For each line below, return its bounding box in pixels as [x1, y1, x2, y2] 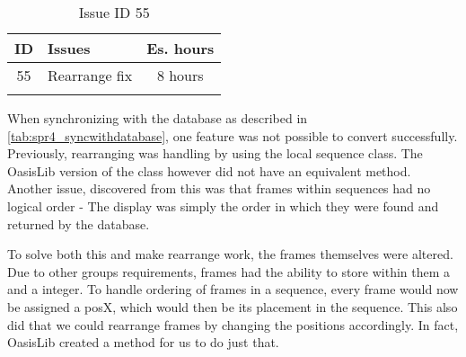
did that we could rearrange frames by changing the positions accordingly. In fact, [7, 315, 459, 334]
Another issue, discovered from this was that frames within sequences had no [7, 179, 431, 198]
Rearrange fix [48, 65, 133, 85]
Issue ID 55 [78, 2, 150, 22]
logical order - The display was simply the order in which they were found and [7, 196, 439, 215]
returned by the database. [7, 214, 150, 233]
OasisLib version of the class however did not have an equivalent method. [7, 161, 411, 180]
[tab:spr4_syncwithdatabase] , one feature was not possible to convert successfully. [7, 126, 458, 145]
